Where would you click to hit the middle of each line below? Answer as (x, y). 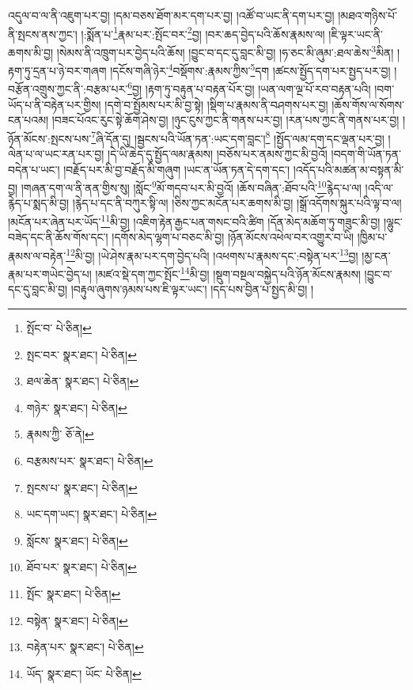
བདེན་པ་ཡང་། (34, 169)
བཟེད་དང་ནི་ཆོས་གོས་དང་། (58, 237)
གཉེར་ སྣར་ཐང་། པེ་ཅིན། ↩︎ (77, 407)
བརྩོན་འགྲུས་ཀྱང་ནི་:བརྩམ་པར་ (68, 89)
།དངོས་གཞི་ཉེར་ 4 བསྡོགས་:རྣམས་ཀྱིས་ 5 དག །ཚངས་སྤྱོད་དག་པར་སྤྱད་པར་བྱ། (250, 69)
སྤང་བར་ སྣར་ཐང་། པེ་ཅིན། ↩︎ (81, 354)
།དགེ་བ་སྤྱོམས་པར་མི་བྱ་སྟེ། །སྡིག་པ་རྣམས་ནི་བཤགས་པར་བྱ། (216, 104)
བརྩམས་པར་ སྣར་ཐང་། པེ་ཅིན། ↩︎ (90, 460)
